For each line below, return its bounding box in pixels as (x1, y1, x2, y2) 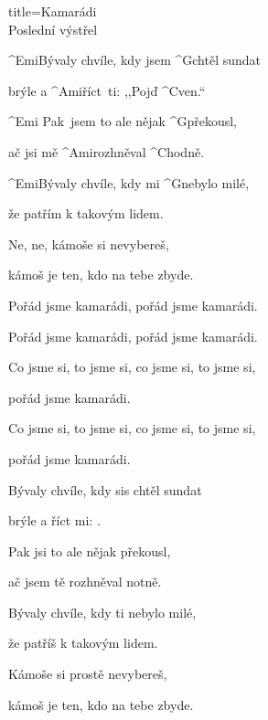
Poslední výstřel (8, 19, 98, 38)
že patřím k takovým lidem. (8, 204, 164, 223)
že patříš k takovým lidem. (8, 633, 158, 652)
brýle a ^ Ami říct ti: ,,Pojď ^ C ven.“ (8, 80, 206, 100)
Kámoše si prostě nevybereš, (8, 664, 167, 683)
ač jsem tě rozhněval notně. (8, 572, 162, 591)
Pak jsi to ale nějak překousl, (8, 541, 171, 560)
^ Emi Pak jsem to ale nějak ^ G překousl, (8, 111, 237, 131)
